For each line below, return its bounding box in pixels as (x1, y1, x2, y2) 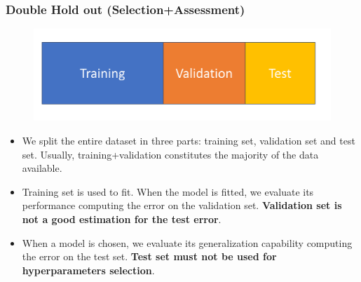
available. (22, 161, 62, 175)
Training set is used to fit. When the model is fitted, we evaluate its (22, 184, 314, 199)
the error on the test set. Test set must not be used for (22, 249, 277, 264)
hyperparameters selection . (22, 262, 155, 277)
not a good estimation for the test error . (22, 212, 222, 227)
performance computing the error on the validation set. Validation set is (22, 198, 342, 213)
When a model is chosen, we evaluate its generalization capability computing (22, 235, 353, 250)
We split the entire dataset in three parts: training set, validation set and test (22, 133, 355, 148)
